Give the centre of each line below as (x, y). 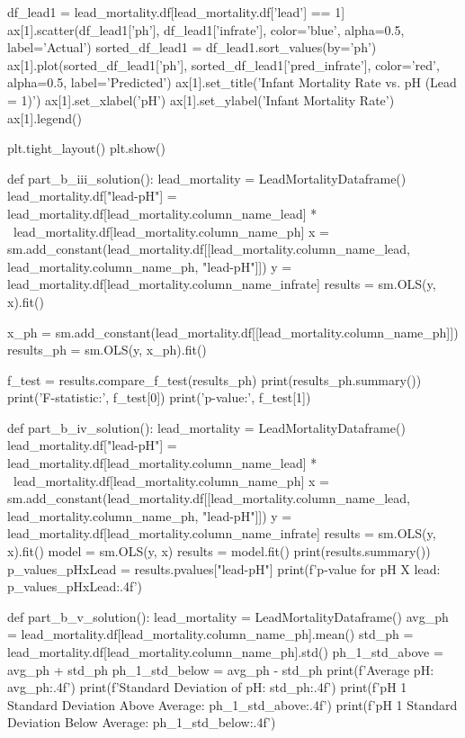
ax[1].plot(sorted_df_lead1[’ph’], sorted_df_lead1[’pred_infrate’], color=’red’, (224, 64)
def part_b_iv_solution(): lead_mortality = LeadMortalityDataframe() (206, 427)
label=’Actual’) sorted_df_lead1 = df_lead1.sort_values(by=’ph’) (192, 47)
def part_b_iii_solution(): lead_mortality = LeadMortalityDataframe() (207, 178)
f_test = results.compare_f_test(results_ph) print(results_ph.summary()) (215, 379)
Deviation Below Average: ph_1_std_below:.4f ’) (142, 722)
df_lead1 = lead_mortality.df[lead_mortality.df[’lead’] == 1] (176, 12)
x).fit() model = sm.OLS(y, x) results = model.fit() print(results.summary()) (219, 551)
